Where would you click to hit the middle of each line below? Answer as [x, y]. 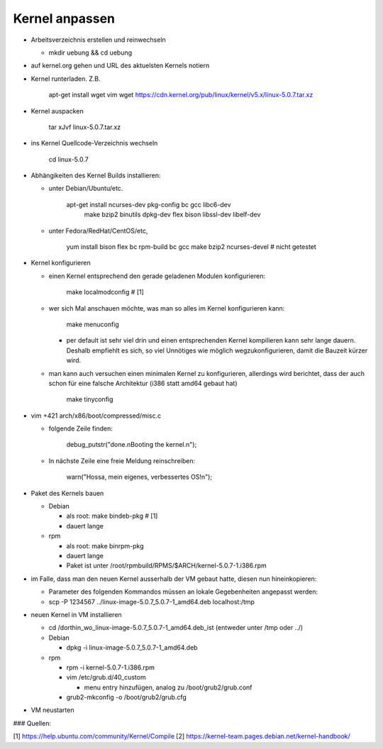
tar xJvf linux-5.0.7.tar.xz [85, 127]
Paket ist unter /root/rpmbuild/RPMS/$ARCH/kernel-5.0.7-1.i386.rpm [167, 566]
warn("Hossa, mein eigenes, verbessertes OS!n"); [139, 477]
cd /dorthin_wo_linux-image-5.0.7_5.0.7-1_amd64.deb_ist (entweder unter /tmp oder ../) [176, 628]
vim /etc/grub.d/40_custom [106, 677]
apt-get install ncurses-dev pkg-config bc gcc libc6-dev [149, 204]
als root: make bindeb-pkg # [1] [112, 516]
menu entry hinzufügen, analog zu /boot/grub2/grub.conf [168, 687]
